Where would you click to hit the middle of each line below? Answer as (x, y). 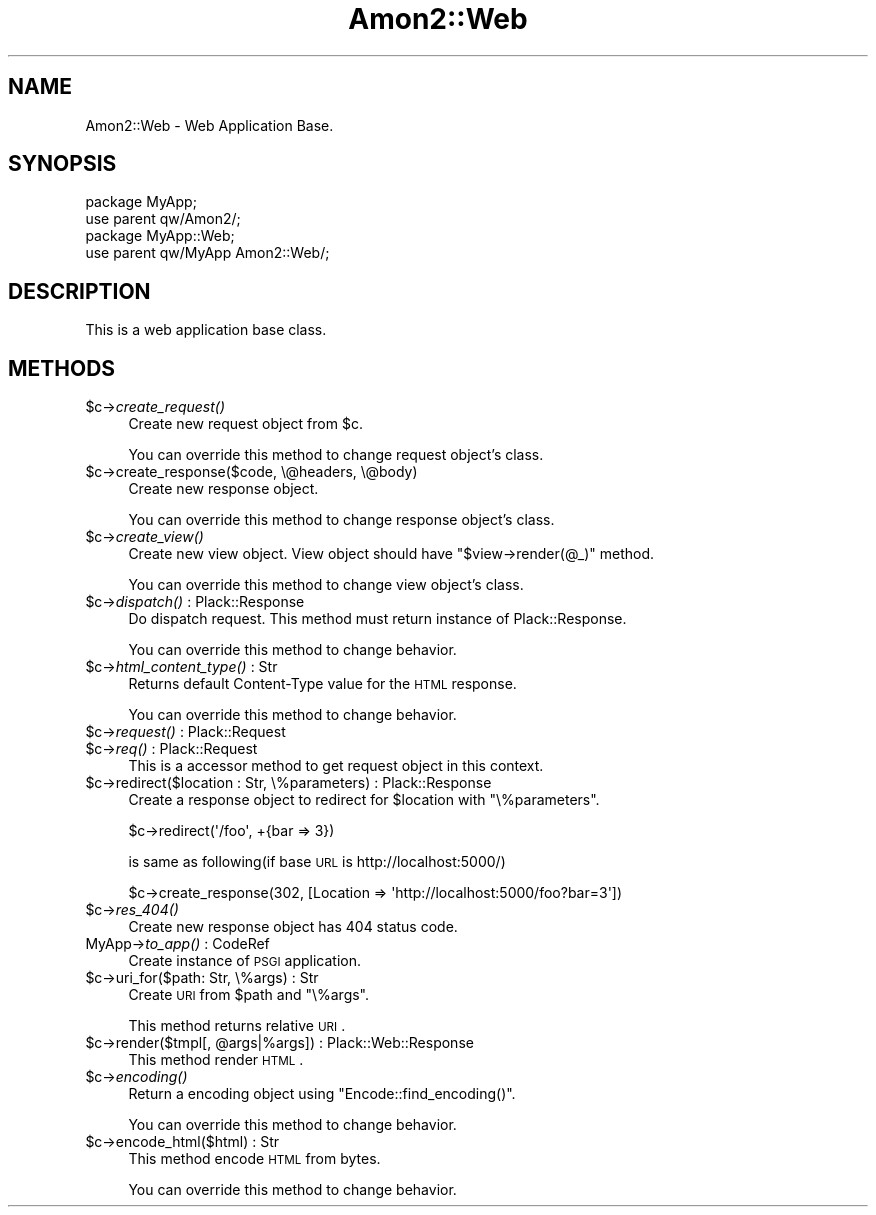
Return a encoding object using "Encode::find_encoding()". (322, 1094)
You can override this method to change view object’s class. (326, 585)
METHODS (62, 368)
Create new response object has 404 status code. (293, 927)
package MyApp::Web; (160, 236)
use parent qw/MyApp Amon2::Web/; (207, 253)
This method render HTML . (216, 1060)
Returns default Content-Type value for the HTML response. (322, 684)
